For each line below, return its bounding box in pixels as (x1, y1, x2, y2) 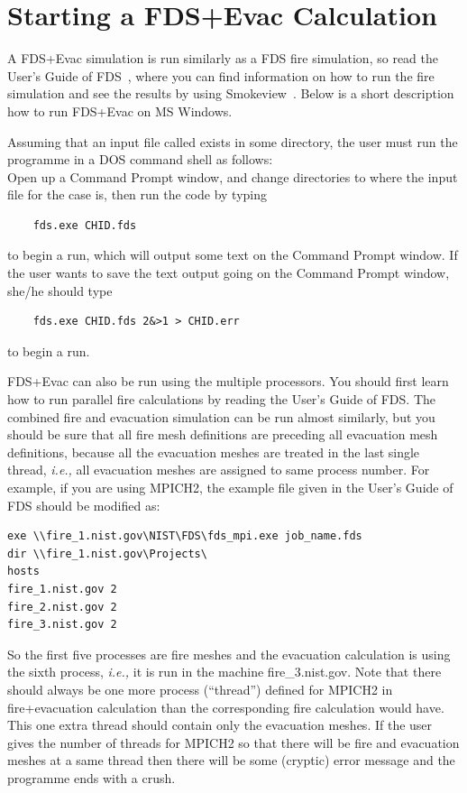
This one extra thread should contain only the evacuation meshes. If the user (7, 715, 433, 734)
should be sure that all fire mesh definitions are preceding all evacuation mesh (7, 425, 438, 444)
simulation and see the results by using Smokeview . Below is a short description (7, 84, 454, 103)
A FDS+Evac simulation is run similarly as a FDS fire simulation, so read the (7, 49, 438, 68)
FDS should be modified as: (7, 495, 160, 514)
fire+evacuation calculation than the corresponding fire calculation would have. (7, 697, 444, 716)
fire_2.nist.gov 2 (7, 600, 117, 613)
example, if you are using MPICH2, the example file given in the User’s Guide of (7, 478, 453, 496)
